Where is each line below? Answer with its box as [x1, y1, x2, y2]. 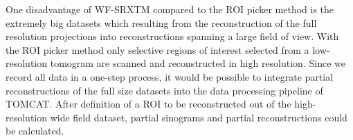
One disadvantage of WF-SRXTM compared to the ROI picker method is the [6, 2, 334, 16]
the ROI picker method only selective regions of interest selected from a [6, 42, 309, 57]
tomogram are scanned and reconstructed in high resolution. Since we [50, 56, 345, 70]
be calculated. [6, 123, 64, 138]
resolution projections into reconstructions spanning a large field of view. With [6, 29, 339, 43]
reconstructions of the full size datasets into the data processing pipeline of [6, 83, 323, 97]
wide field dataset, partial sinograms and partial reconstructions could [50, 110, 347, 124]
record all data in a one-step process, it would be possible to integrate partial [6, 69, 334, 83]
